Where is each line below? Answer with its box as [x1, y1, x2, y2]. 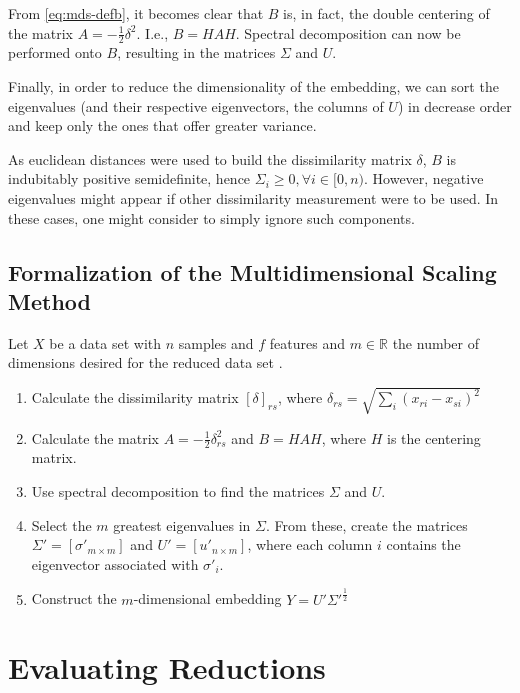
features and [269, 332, 345, 353]
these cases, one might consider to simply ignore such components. [8, 207, 415, 228]
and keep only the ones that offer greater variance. [8, 115, 317, 136]
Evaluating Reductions [8, 647, 326, 688]
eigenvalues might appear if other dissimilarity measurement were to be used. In [8, 187, 499, 208]
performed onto [8, 42, 102, 63]
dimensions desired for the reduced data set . [8, 352, 283, 373]
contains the [386, 534, 461, 555]
